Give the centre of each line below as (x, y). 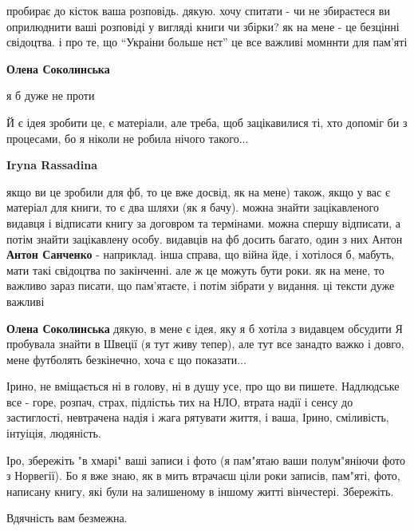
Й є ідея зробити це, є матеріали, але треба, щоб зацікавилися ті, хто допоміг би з (207, 122)
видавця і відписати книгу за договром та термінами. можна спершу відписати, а (204, 222)
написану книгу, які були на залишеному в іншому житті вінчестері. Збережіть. (200, 491)
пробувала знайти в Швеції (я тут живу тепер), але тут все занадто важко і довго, (205, 344)
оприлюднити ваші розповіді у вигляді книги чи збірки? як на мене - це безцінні (203, 26)
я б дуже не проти (51, 95)
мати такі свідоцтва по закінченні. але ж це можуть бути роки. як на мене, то (195, 269)
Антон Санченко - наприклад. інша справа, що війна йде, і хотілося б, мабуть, (201, 254)
